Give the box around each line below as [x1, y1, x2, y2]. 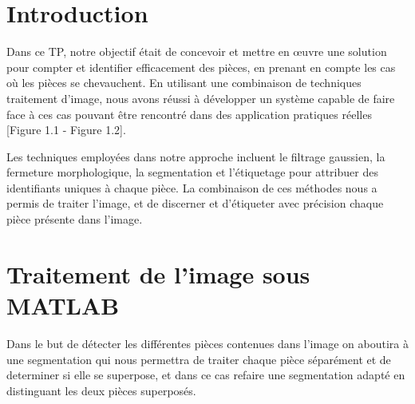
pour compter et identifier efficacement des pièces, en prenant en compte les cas [6, 58, 396, 75]
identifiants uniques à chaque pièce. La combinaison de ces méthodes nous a [6, 179, 377, 196]
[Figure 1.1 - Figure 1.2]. [6, 121, 126, 138]
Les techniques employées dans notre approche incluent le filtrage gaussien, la [6, 148, 385, 164]
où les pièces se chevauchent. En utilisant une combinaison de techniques [6, 74, 362, 91]
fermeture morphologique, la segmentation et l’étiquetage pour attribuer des [6, 164, 378, 180]
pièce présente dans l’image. [6, 211, 143, 228]
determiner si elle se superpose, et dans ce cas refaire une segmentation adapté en [6, 366, 405, 383]
